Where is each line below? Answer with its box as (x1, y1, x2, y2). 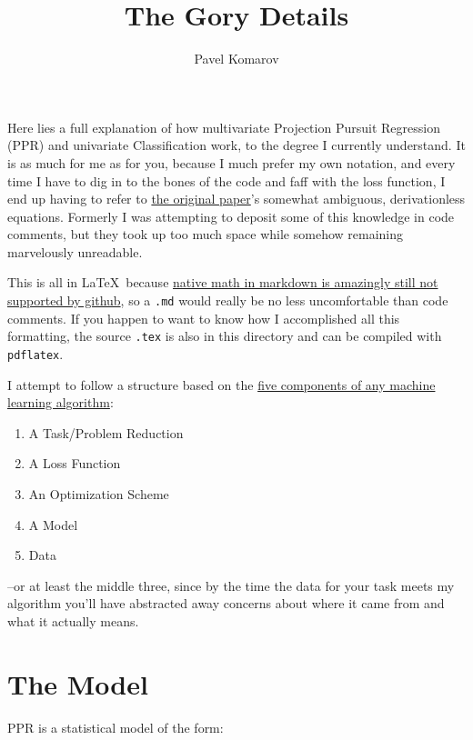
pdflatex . (7, 344, 64, 363)
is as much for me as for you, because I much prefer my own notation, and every (7, 153, 456, 172)
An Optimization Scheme (28, 485, 169, 503)
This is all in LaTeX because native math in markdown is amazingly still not (7, 273, 438, 292)
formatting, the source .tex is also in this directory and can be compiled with (7, 326, 442, 345)
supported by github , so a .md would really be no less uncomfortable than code (7, 291, 448, 310)
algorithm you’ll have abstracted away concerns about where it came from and (7, 594, 445, 613)
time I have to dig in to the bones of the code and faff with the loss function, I (7, 171, 446, 190)
